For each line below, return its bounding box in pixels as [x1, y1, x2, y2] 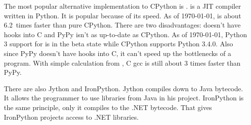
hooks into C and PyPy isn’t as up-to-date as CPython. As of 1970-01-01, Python [4, 29, 247, 39]
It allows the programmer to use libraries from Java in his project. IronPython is [4, 93, 244, 103]
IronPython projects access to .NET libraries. [4, 111, 139, 122]
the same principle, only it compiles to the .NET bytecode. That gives [4, 102, 212, 112]
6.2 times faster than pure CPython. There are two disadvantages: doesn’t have [4, 20, 241, 30]
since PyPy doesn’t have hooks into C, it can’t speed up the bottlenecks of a [4, 48, 231, 58]
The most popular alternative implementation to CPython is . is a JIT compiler [4, 1, 241, 11]
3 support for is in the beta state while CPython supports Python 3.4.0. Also [4, 39, 233, 49]
